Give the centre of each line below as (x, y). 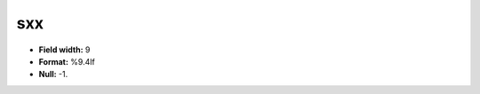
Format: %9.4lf (67, 61)
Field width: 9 (64, 50)
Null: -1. (53, 74)
